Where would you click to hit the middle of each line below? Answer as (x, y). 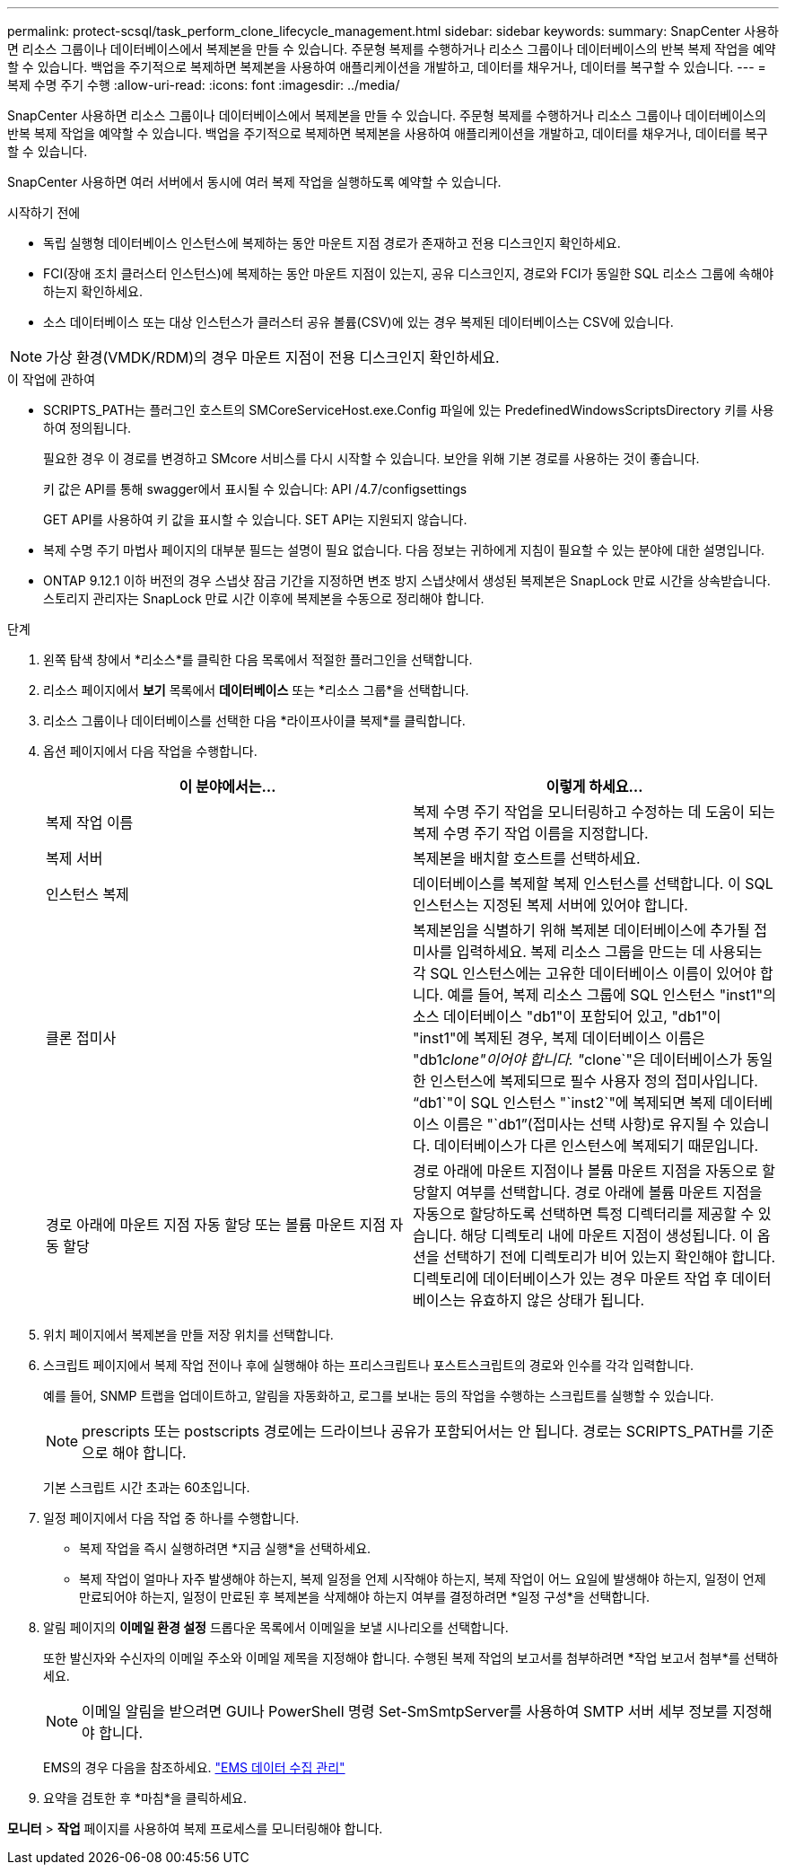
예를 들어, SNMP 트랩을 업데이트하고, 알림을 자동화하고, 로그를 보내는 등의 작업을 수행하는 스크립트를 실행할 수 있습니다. (379, 1396)
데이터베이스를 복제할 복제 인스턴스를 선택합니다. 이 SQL (593, 883)
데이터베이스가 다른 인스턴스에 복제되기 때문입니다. (596, 1146)
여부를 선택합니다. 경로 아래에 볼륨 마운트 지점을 (609, 1192)
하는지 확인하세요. (93, 291)
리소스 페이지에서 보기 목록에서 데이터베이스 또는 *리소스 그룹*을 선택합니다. (256, 690)
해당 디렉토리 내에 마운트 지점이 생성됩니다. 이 (607, 1235)
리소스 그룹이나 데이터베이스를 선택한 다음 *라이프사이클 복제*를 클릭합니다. (254, 721)
